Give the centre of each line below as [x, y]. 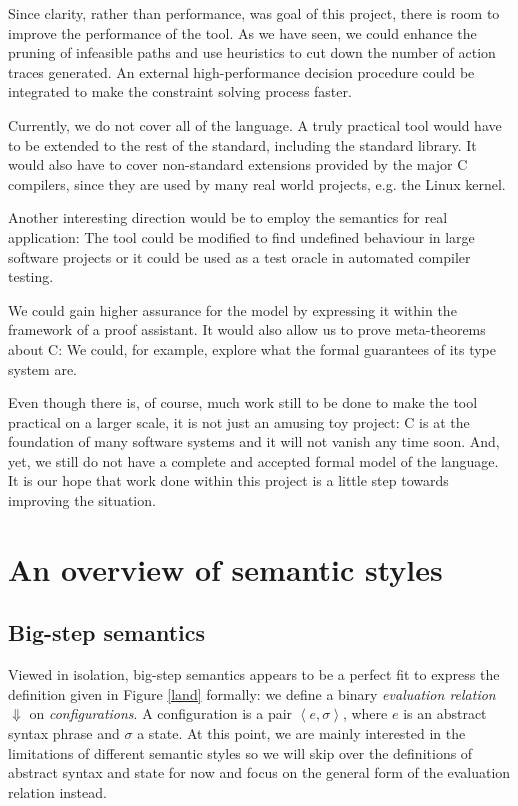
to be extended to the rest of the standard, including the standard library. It [242, 144]
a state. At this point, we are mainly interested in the [301, 733]
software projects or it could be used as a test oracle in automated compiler [239, 256]
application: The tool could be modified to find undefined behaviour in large [241, 236]
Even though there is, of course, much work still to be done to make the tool [243, 402]
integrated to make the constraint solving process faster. [180, 91]
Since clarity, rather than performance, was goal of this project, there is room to [254, 13]
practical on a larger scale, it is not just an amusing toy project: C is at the [239, 421]
